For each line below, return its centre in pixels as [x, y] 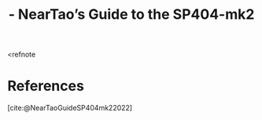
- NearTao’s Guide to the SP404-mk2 [131, 15]
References [46, 86]
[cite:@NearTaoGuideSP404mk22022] [70, 108]
